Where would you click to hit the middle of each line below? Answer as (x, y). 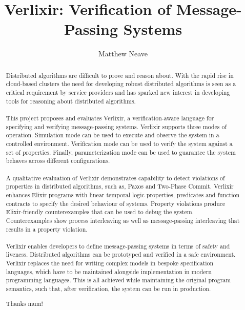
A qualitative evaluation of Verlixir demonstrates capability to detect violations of (115, 178)
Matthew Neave (123, 54)
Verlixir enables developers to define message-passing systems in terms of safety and (118, 246)
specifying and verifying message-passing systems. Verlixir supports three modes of (116, 126)
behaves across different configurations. (58, 161)
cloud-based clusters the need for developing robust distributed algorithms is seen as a (121, 84)
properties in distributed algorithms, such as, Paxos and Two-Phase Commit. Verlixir (120, 186)
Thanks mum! (24, 303)
